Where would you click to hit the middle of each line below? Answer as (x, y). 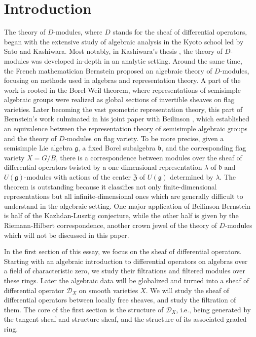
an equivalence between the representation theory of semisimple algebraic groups (126, 129)
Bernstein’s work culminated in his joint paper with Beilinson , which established (127, 119)
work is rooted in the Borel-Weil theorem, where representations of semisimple (122, 90)
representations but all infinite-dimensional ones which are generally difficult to (124, 196)
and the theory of (30, 138)
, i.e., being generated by (213, 309)
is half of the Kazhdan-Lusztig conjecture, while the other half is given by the (121, 215)
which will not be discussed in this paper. (67, 235)
